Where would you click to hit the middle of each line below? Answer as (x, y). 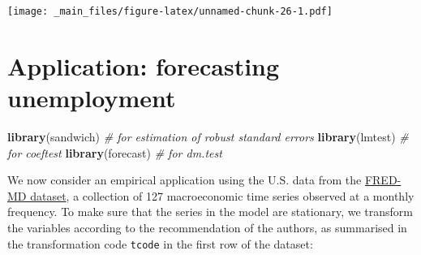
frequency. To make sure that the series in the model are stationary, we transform (210, 212)
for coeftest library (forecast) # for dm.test (115, 152)
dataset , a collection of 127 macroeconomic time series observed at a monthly (222, 195)
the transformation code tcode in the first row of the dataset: (160, 243)
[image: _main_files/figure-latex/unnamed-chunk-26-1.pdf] (170, 11)
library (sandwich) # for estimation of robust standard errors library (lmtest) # (208, 136)
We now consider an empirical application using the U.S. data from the (185, 180)
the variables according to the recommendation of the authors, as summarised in (207, 227)
